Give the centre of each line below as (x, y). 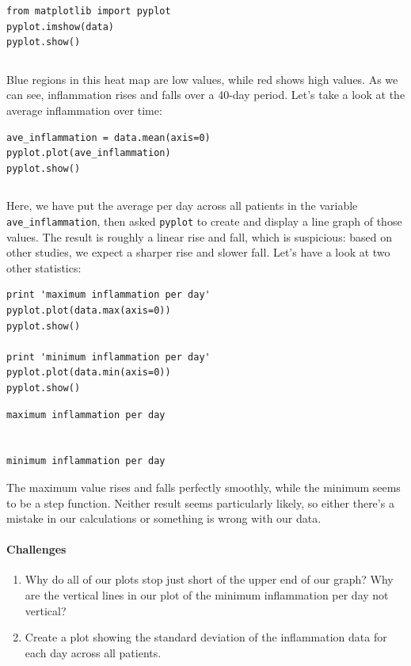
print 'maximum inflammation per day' (108, 295)
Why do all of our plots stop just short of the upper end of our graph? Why (209, 579)
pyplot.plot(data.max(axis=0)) (89, 310)
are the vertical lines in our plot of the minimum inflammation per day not (207, 595)
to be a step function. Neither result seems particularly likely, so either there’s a (200, 502)
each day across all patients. (93, 652)
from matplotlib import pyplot (89, 11)
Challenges (36, 549)
